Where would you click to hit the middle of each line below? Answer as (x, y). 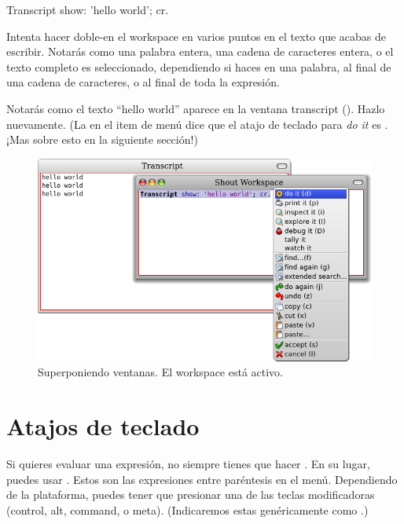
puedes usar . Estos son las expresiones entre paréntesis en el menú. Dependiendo (202, 479)
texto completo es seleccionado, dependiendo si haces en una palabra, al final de (199, 66)
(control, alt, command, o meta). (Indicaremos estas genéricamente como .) (187, 509)
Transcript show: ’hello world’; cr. (88, 9)
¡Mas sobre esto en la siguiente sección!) (102, 139)
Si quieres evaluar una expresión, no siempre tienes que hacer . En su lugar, (188, 464)
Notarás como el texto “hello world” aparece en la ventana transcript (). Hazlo (196, 108)
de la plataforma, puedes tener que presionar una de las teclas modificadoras (191, 495)
